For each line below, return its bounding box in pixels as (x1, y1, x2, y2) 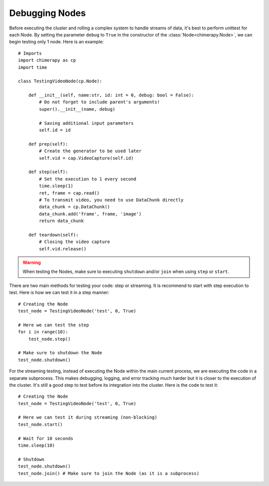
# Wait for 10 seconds (18, 436, 74, 441)
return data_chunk (39, 218, 84, 224)
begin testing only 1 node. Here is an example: (9, 39, 104, 45)
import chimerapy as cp (18, 57, 76, 63)
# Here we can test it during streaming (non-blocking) (18, 415, 157, 420)
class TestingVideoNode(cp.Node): (18, 78, 102, 84)
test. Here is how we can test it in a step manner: (9, 289, 110, 295)
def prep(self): (28, 141, 68, 147)
